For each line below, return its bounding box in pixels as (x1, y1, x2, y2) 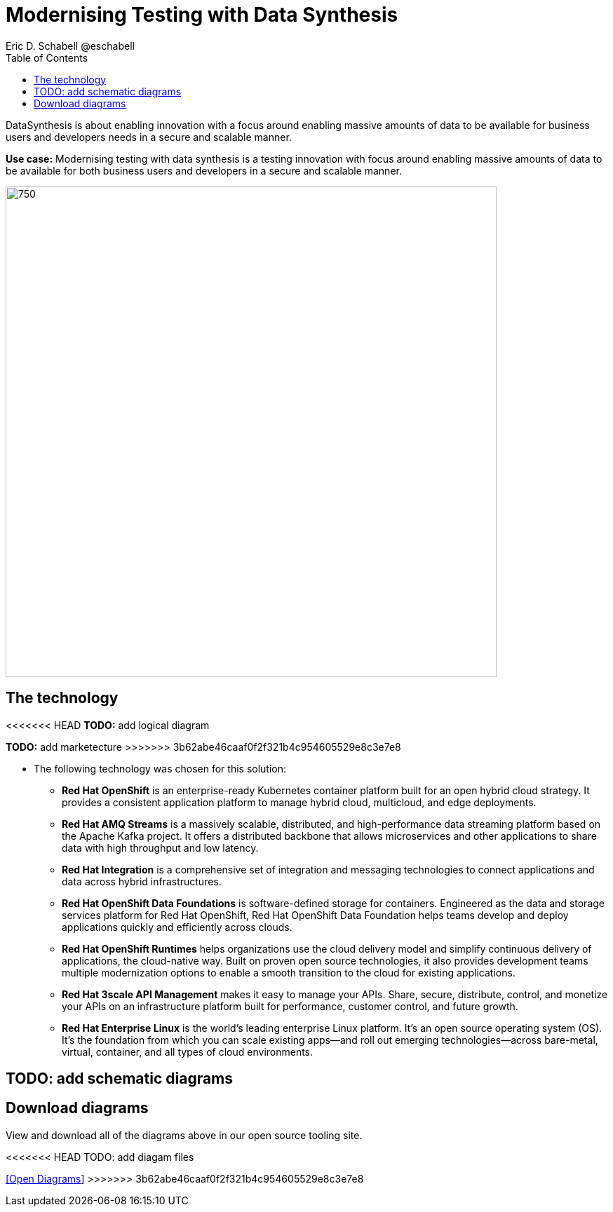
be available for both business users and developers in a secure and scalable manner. (6, 164, 402, 177)
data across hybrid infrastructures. (62, 875, 222, 887)
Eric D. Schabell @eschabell (6, 39, 135, 52)
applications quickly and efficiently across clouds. (62, 920, 292, 933)
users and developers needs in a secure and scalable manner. (6, 130, 292, 143)
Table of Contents (6, 51, 88, 64)
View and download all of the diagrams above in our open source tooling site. (6, 1129, 363, 1141)
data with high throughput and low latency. (62, 841, 259, 854)
